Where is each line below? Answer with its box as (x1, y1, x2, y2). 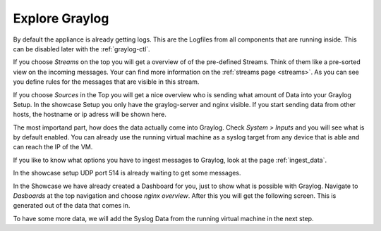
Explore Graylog (13, 11, 109, 26)
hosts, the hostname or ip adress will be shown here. (13, 110, 167, 119)
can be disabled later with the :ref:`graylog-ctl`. (13, 44, 151, 53)
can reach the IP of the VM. (13, 143, 93, 151)
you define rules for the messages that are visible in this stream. (13, 77, 200, 86)
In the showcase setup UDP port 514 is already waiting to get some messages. (13, 169, 241, 177)
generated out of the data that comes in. (13, 201, 131, 210)
